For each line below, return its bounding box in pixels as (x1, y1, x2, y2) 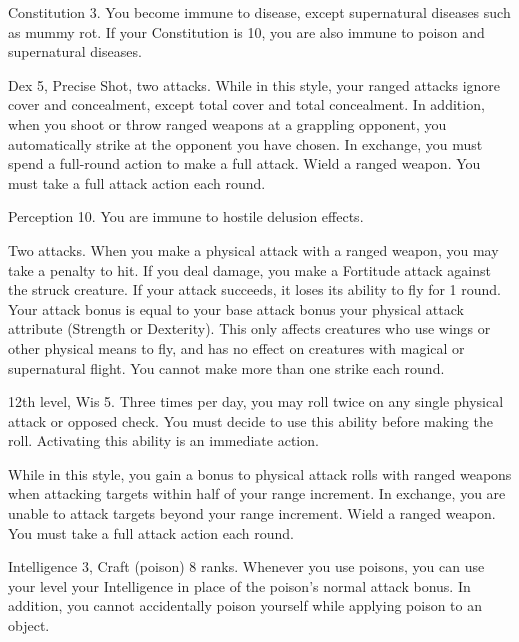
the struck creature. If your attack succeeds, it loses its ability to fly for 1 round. (8, 279, 502, 300)
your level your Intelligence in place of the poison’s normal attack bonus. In (8, 575, 471, 596)
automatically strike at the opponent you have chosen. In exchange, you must (8, 133, 483, 154)
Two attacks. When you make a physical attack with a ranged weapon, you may (8, 239, 499, 260)
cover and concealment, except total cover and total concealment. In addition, (8, 94, 485, 115)
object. (8, 615, 50, 636)
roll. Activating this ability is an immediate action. (8, 430, 319, 451)
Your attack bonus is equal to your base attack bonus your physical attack (8, 298, 464, 319)
